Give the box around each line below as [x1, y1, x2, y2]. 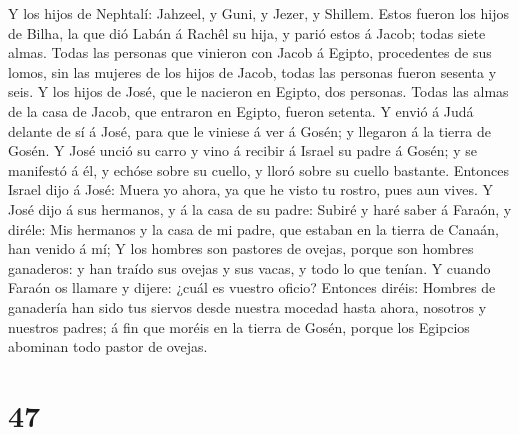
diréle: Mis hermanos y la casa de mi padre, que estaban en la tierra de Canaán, [8, 218, 499, 239]
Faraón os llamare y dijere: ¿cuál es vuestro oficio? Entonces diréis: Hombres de [8, 277, 496, 298]
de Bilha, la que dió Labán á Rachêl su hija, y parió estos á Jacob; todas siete [8, 22, 486, 43]
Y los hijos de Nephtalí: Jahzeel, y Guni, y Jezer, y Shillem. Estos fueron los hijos [8, 3, 509, 23]
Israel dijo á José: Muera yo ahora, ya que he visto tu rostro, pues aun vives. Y [8, 179, 494, 200]
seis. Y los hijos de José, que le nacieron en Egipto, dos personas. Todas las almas [8, 81, 509, 102]
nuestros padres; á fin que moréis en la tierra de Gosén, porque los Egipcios [8, 316, 470, 337]
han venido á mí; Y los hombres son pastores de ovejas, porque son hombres [8, 238, 474, 259]
